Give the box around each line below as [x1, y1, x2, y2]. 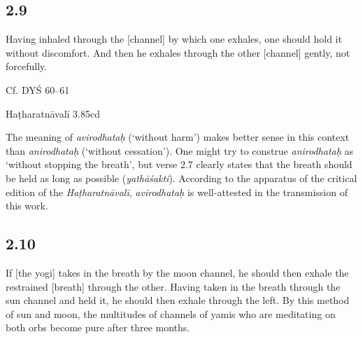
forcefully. [6, 59, 48, 74]
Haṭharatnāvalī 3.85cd [6, 106, 101, 120]
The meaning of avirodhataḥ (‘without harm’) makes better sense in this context [6, 130, 350, 144]
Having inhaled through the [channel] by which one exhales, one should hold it [6, 32, 342, 46]
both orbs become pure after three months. [6, 320, 190, 335]
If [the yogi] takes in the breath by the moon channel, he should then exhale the [6, 265, 349, 279]
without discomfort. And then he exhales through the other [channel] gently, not [6, 45, 350, 60]
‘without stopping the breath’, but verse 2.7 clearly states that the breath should [6, 157, 353, 172]
